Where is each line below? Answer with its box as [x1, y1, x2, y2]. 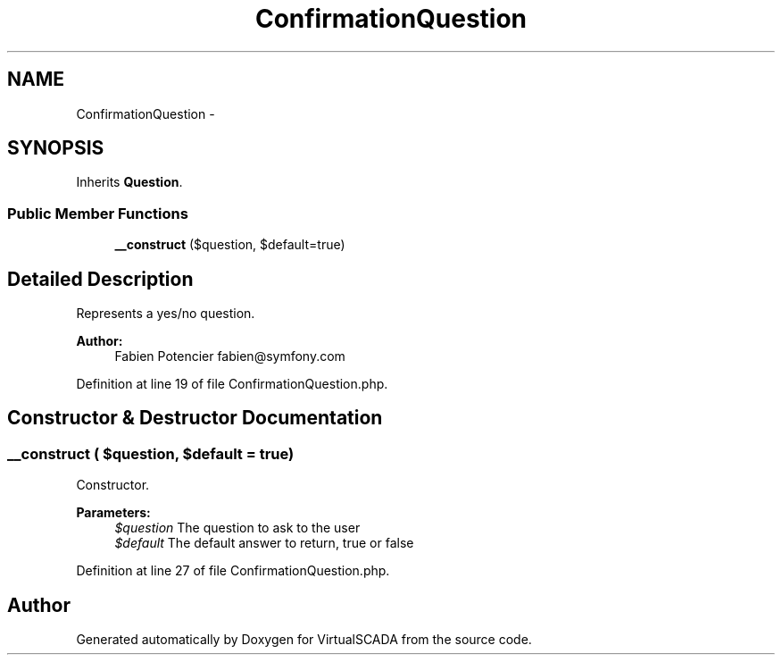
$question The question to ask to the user [114, 520, 361, 536]
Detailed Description [7, 267, 194, 290]
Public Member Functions [7, 204, 188, 222]
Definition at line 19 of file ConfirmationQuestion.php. [76, 376, 388, 392]
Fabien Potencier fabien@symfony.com [114, 348, 345, 365]
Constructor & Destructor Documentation [7, 406, 383, 430]
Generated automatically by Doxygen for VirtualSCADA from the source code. [76, 632, 532, 648]
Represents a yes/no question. [76, 306, 255, 322]
